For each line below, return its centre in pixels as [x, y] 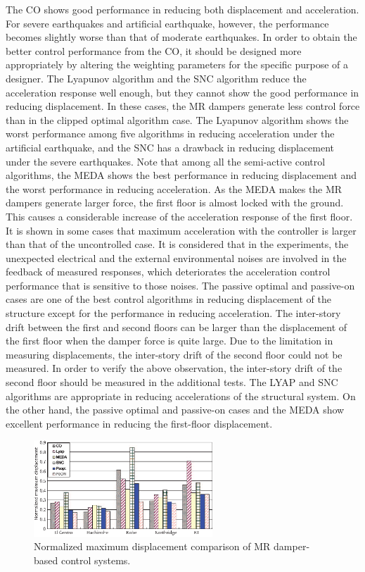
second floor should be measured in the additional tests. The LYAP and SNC [172, 382]
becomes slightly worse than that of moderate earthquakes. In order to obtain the [181, 37]
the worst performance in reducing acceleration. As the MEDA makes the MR [174, 188]
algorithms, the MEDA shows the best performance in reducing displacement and [181, 175]
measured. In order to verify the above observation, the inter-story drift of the [174, 368]
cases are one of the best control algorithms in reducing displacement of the [168, 299]
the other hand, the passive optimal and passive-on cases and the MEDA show [175, 410]
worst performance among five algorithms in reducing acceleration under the [170, 133]
